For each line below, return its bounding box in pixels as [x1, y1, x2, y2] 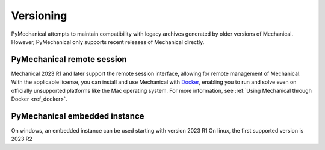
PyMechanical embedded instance [11, 111, 144, 121]
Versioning [11, 9, 67, 22]
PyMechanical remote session [11, 54, 128, 64]
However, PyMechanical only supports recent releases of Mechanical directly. [11, 38, 205, 45]
